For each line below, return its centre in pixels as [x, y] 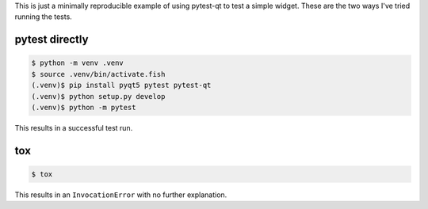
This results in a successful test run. [74, 127]
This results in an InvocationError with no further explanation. [121, 195]
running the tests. [44, 17]
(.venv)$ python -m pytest [84, 107]
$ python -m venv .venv [78, 63]
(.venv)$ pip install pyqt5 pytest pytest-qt [121, 85]
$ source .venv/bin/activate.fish [98, 74]
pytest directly [52, 40]
